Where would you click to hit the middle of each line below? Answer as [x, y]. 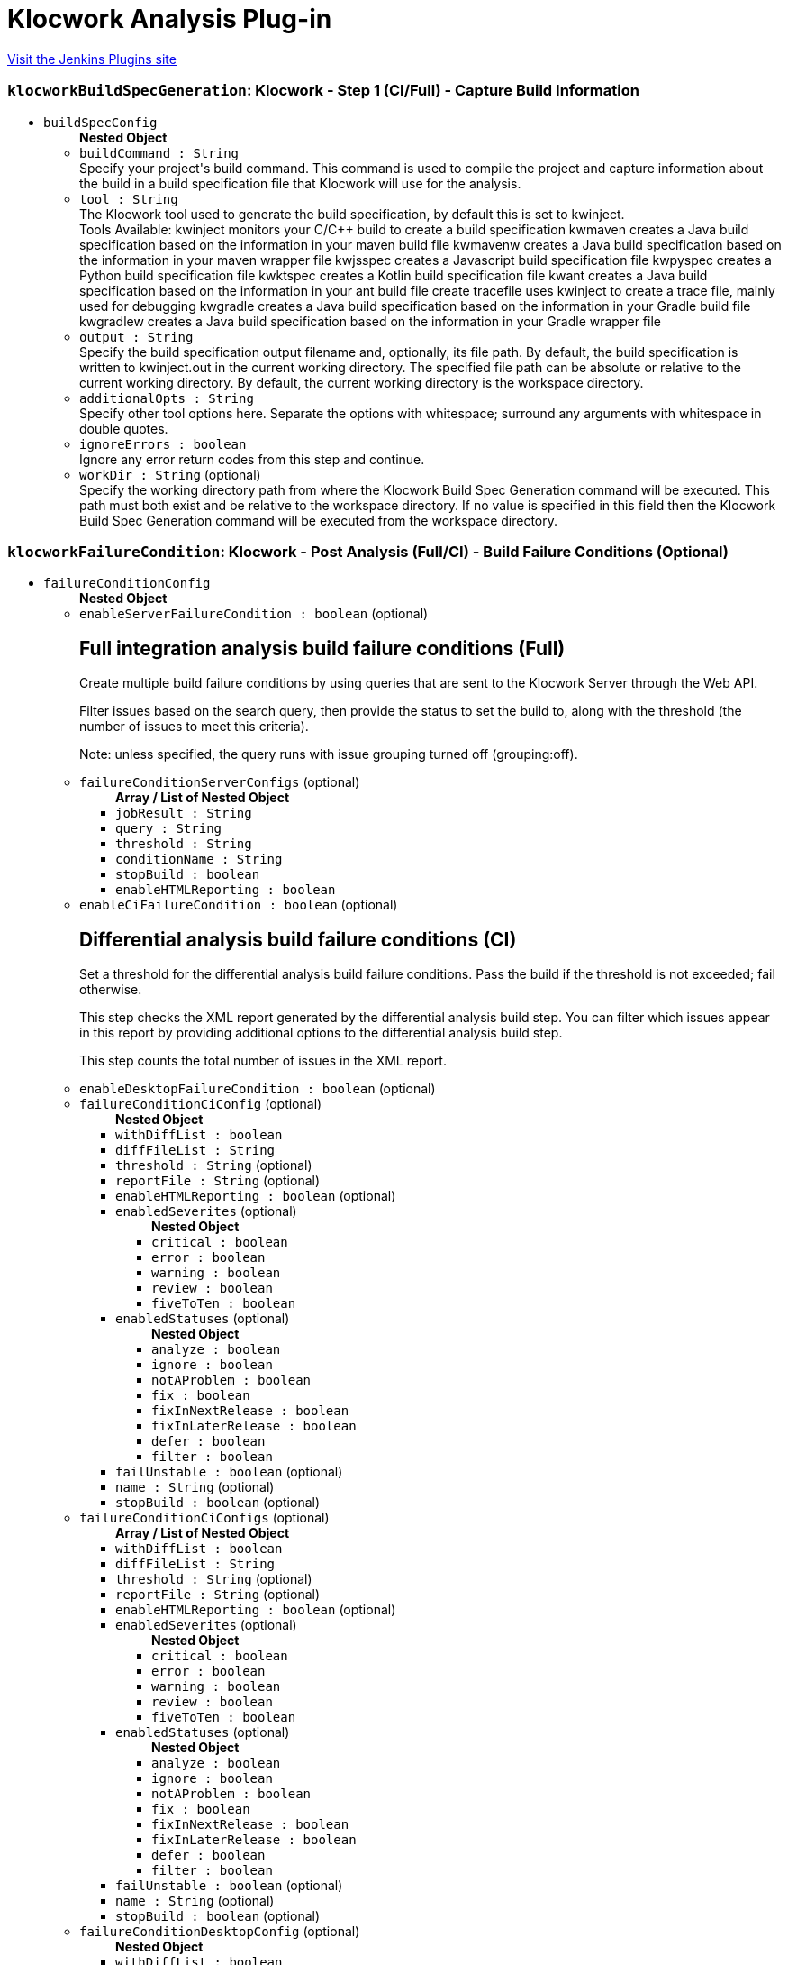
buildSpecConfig [100, 122]
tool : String [129, 199]
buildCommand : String [159, 153]
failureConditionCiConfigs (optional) [204, 1517]
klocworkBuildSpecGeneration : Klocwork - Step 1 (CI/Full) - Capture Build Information [323, 91]
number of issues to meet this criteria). [194, 727]
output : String [136, 337]
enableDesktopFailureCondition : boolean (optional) [258, 1088]
